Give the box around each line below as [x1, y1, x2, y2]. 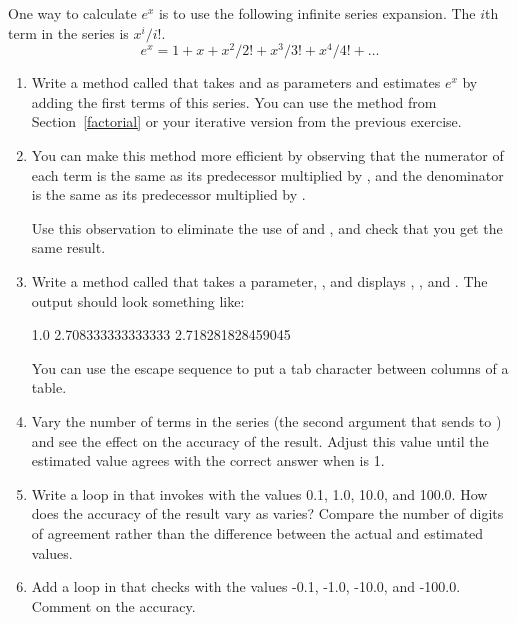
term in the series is [8, 22, 129, 43]
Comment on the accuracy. [31, 595, 196, 616]
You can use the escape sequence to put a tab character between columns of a [31, 357, 509, 378]
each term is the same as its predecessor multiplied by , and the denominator [31, 164, 504, 185]
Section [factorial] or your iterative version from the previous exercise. [31, 111, 462, 132]
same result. [31, 237, 106, 258]
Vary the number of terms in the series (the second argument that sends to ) [31, 410, 502, 431]
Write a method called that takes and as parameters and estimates [31, 72, 441, 93]
